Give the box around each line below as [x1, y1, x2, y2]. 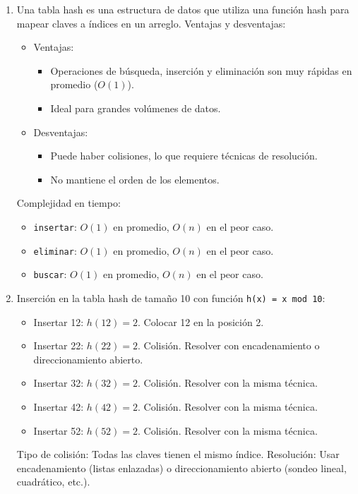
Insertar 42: [33, 399, 84, 414]
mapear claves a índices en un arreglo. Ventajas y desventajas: [16, 16, 286, 30]
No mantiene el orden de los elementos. [50, 171, 220, 186]
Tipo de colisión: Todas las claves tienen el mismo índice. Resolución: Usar [16, 447, 340, 462]
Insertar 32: [33, 375, 84, 390]
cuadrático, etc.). [16, 474, 90, 489]
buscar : [33, 267, 67, 282]
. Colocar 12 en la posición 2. [138, 314, 264, 329]
